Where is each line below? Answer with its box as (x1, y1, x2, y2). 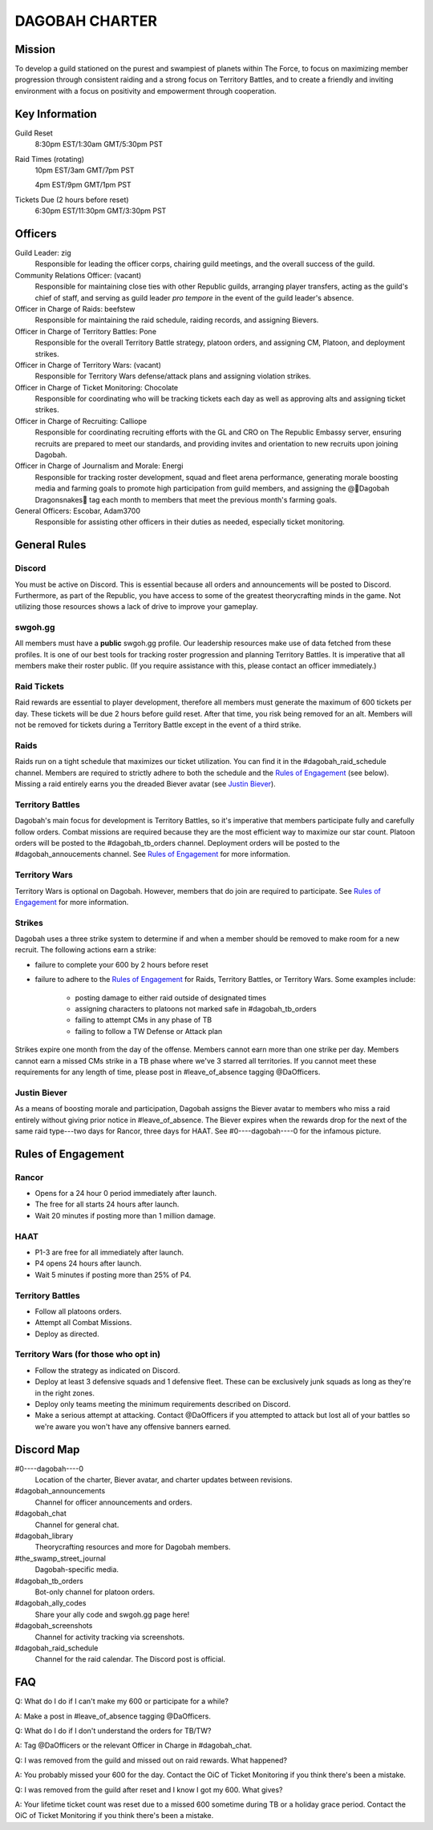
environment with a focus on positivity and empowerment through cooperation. (14, 86, 277, 95)
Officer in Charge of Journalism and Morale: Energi (14, 461, 184, 471)
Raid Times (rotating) (14, 154, 84, 164)
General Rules (14, 538, 87, 552)
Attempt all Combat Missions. (34, 1318, 132, 1327)
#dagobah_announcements (14, 1486, 106, 1496)
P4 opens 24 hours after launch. (34, 1258, 142, 1268)
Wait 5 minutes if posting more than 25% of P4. (34, 1270, 192, 1279)
